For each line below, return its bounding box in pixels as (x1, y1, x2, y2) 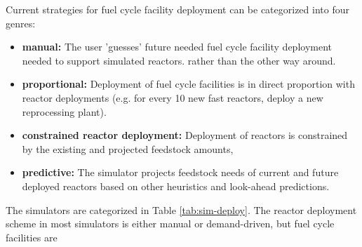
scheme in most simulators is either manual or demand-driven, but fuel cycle (6, 216, 335, 231)
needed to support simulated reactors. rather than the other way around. (22, 53, 336, 67)
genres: (6, 15, 36, 30)
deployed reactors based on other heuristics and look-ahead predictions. (22, 178, 330, 193)
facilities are (6, 229, 58, 244)
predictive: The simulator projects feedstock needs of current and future (22, 165, 339, 180)
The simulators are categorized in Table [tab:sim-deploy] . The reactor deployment (6, 202, 357, 217)
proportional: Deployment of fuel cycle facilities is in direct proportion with (22, 76, 355, 91)
